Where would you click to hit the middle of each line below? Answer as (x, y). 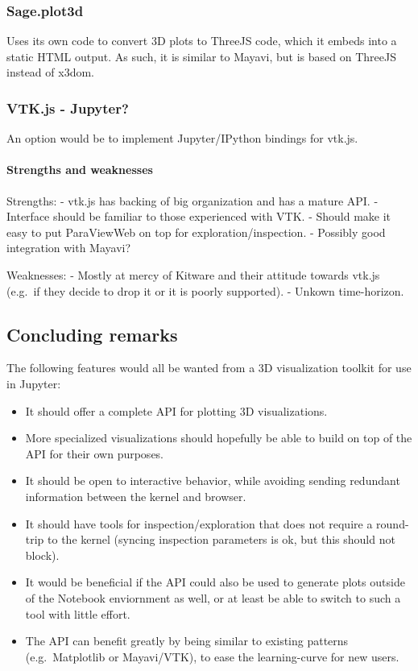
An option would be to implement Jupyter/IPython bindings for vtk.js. (182, 138)
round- (393, 523)
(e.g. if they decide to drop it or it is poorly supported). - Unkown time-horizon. (205, 290)
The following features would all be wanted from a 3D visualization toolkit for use (209, 368)
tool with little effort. (78, 613)
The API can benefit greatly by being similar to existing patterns (187, 641)
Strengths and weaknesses (80, 170)
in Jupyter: (34, 383)
